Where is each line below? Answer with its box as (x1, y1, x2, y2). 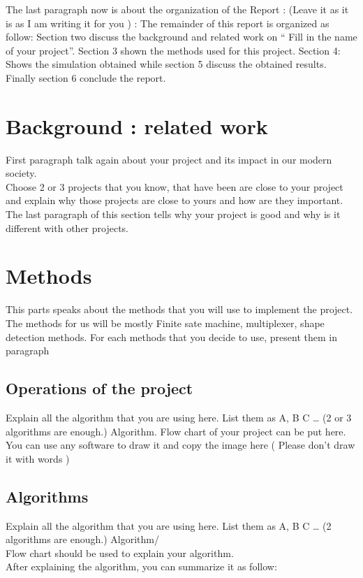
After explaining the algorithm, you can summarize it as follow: (6, 559, 277, 574)
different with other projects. (6, 220, 128, 235)
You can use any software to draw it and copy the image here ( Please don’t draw (6, 438, 355, 452)
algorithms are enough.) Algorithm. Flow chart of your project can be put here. (6, 424, 346, 438)
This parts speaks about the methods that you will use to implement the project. (6, 302, 353, 317)
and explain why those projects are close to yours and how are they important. (6, 193, 343, 208)
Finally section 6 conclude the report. (6, 70, 166, 85)
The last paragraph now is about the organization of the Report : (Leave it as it (6, 2, 349, 16)
